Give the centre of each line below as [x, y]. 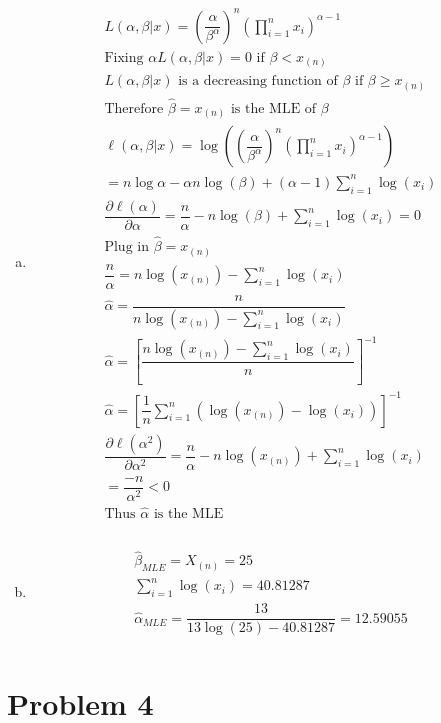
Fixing [124, 57]
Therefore [134, 108]
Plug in [126, 247]
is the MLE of [273, 108]
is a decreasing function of [258, 81]
